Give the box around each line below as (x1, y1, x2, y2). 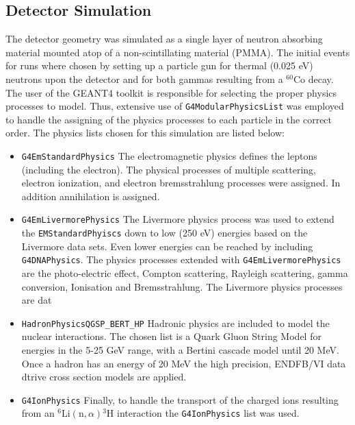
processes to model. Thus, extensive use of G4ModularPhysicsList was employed (5, 99, 344, 113)
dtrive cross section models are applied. (21, 369, 187, 384)
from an (21, 406, 55, 420)
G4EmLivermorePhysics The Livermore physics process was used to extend (21, 212, 334, 226)
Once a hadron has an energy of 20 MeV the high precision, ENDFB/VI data (21, 356, 346, 370)
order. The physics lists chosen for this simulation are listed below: (5, 125, 285, 140)
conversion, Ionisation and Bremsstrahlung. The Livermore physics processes (21, 279, 343, 293)
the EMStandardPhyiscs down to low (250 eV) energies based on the (21, 226, 308, 240)
